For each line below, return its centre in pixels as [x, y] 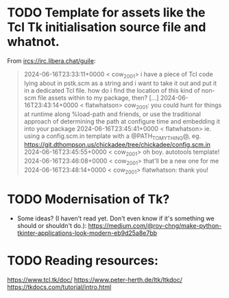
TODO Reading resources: [83, 261]
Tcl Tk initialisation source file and [107, 27]
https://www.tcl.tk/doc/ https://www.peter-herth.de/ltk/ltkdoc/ [95, 279]
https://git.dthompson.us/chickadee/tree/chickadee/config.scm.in [117, 145]
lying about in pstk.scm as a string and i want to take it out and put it [120, 83]
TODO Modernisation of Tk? [88, 199]
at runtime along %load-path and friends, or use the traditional [112, 114]
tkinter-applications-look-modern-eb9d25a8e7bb [87, 233]
